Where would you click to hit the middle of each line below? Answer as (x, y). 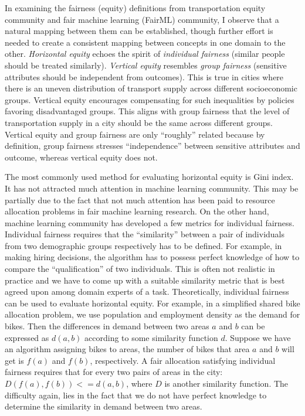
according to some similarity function (151, 337)
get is (14, 360)
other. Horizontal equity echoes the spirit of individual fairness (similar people (145, 54)
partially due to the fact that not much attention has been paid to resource (140, 200)
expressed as (27, 337)
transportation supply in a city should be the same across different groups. (139, 122)
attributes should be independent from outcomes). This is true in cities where (144, 76)
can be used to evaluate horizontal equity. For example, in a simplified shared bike (152, 303)
